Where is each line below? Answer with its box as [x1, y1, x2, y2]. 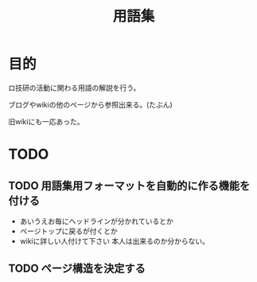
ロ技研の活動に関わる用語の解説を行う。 [8, 83, 141, 92]
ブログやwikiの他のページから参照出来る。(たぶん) [8, 100, 173, 109]
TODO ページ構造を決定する [8, 262, 146, 276]
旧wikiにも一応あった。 [8, 116, 84, 126]
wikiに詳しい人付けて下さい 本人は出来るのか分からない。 [19, 236, 209, 245]
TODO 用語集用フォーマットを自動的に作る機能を [8, 178, 251, 192]
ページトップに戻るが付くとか [19, 226, 118, 236]
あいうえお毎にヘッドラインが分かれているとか [19, 216, 173, 225]
